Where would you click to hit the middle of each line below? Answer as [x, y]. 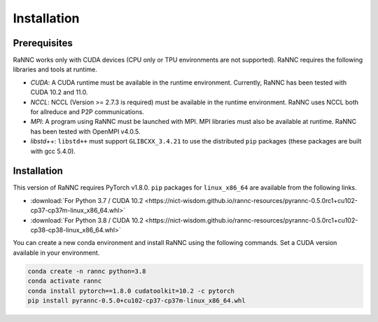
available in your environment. [56, 253]
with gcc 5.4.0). [53, 151]
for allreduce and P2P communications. [87, 112]
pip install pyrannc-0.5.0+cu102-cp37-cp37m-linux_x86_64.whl [136, 300]
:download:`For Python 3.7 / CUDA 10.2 [87, 200]
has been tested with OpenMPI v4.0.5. [85, 131]
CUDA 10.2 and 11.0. [59, 92]
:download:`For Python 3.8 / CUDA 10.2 [87, 220]
